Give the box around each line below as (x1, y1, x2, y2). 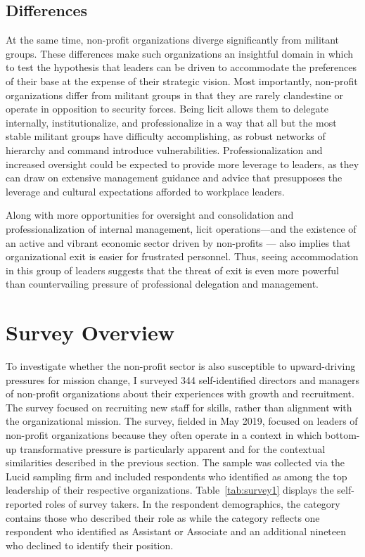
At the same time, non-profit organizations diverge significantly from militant (6, 32, 340, 47)
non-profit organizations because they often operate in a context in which (6, 427, 322, 442)
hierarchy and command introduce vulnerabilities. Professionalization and (6, 142, 323, 157)
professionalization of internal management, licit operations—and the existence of (6, 221, 357, 236)
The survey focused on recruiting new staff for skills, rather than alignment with (6, 399, 352, 414)
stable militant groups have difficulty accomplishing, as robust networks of (6, 129, 326, 143)
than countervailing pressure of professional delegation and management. (6, 276, 319, 291)
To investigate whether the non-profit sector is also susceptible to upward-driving (6, 359, 356, 373)
